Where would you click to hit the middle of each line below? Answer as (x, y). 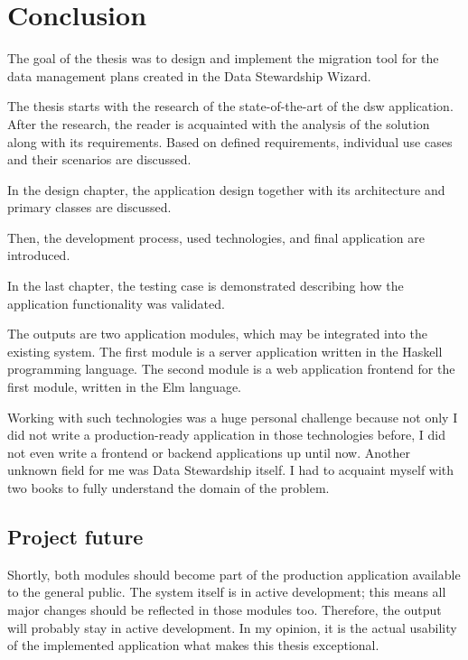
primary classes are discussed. (89, 207)
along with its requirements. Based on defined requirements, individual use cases (230, 141)
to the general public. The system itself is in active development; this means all (227, 592)
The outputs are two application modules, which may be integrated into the (217, 334)
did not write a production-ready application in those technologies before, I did (226, 435)
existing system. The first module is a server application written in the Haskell (225, 351)
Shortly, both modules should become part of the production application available (234, 574)
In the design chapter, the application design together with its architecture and (226, 189)
